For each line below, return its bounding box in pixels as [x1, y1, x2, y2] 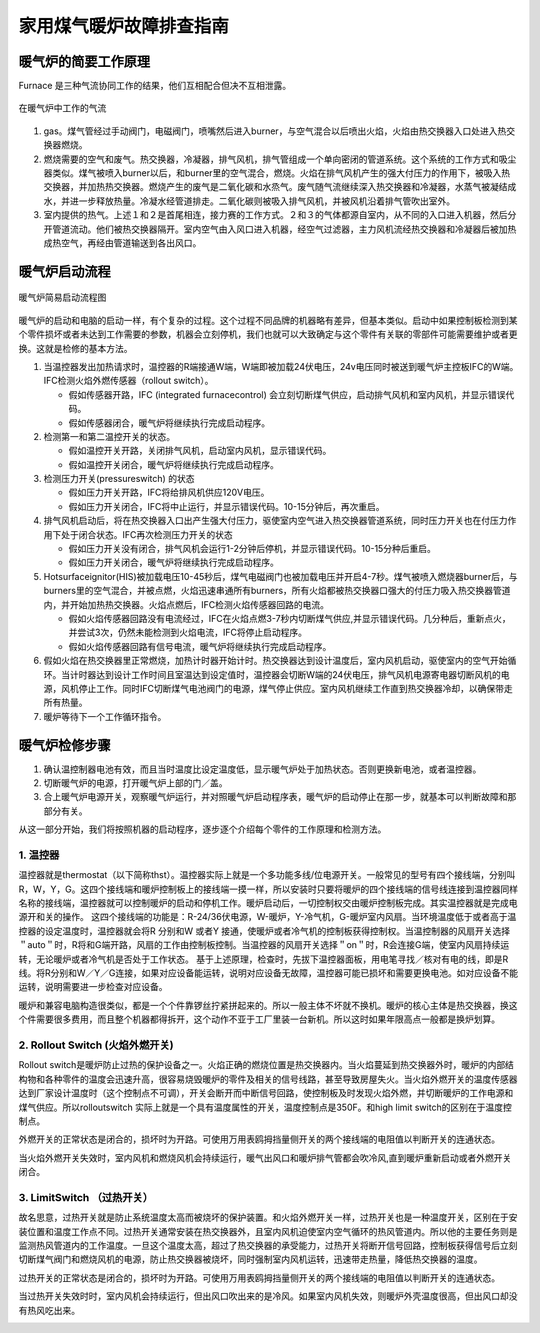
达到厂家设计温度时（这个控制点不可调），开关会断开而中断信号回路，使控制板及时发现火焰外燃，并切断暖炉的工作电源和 [18, 1087, 514, 1099]
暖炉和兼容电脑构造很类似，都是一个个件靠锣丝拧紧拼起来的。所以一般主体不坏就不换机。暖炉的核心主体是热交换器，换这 [18, 999, 518, 1011]
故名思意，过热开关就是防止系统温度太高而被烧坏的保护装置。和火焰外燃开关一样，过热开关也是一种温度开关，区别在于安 [18, 1211, 518, 1224]
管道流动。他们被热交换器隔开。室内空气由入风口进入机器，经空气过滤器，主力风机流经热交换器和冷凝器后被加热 [51, 223, 517, 235]
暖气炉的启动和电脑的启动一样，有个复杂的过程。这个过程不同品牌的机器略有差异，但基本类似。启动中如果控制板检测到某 [18, 314, 518, 326]
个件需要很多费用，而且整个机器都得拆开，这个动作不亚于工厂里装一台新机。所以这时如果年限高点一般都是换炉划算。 [18, 1013, 500, 1025]
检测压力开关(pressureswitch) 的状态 [43, 473, 195, 485]
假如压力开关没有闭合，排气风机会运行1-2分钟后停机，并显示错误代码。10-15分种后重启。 [68, 543, 437, 555]
